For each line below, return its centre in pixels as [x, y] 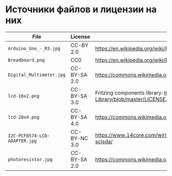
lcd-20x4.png [24, 117]
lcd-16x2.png [24, 96]
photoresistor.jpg [30, 159]
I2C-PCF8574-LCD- [29, 135]
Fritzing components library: [129, 92]
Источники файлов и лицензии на [81, 9]
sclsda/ [104, 141]
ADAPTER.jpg [23, 141]
